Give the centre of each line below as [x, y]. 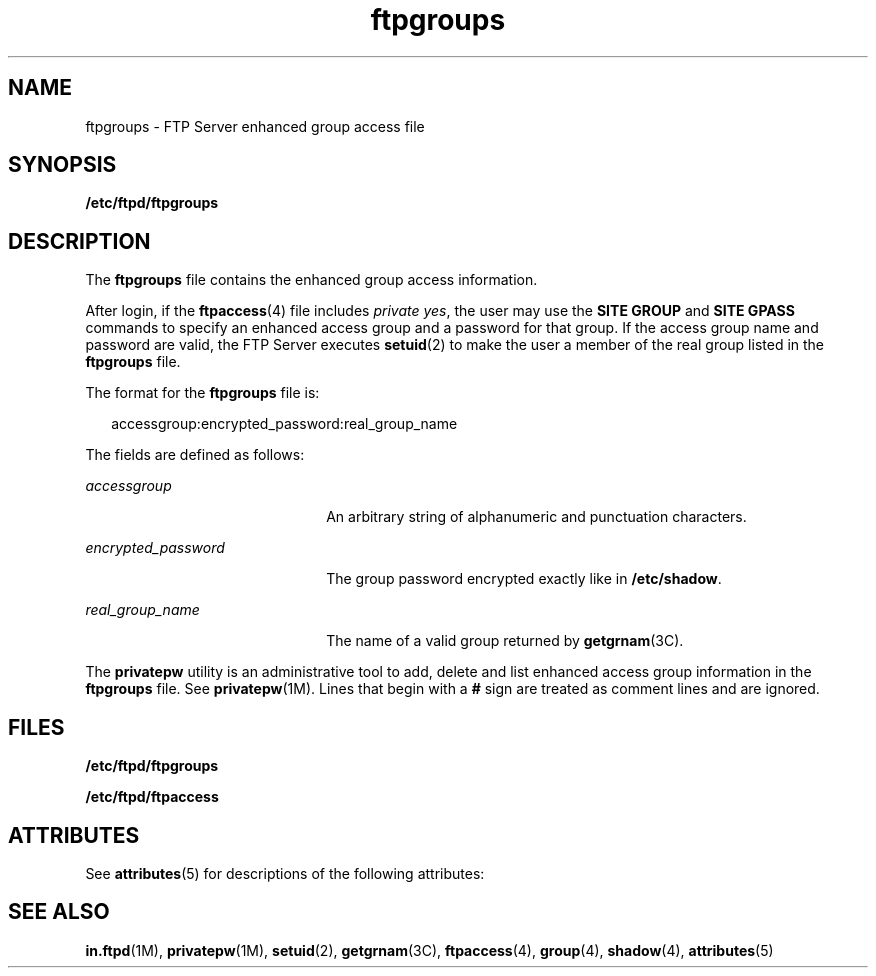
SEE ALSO [59, 912]
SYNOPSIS [62, 165]
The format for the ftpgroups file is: [202, 393]
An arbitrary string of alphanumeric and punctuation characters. [536, 517]
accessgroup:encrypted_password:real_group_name [284, 424]
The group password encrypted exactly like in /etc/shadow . [524, 579]
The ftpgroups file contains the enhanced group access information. [311, 280]
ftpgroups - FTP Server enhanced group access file [255, 126]
